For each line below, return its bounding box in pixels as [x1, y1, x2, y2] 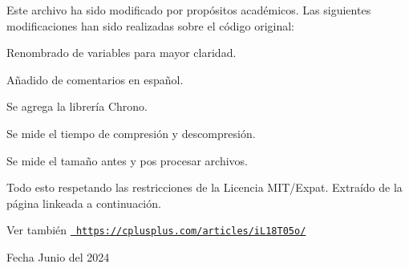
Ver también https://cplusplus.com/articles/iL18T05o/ [6, 221, 306, 238]
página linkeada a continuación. [6, 194, 161, 211]
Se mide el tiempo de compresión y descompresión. [6, 124, 256, 141]
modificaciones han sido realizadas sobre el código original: [6, 17, 294, 34]
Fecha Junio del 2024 [6, 249, 110, 265]
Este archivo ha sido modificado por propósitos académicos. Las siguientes [6, 2, 371, 18]
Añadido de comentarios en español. [6, 71, 184, 87]
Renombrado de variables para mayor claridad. [6, 44, 237, 61]
